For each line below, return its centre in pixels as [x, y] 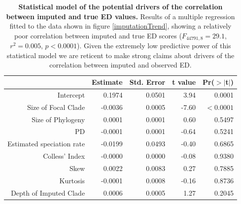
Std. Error [147, 82]
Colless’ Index [64, 156]
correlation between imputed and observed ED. [120, 65]
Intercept [71, 94]
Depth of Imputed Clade [48, 192]
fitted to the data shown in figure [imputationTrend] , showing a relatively [120, 26]
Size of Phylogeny [58, 119]
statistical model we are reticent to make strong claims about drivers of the [120, 55]
